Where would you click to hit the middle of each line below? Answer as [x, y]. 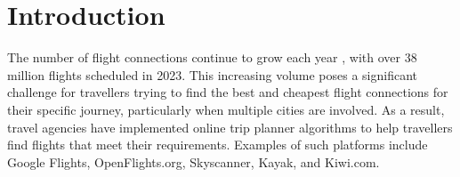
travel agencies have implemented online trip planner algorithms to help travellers [230, 127]
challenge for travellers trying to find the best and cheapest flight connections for [228, 92]
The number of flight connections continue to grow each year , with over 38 [212, 57]
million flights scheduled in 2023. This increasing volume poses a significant [213, 74]
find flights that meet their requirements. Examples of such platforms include [218, 145]
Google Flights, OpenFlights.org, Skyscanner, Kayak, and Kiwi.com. [194, 161]
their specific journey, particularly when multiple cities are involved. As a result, [226, 109]
